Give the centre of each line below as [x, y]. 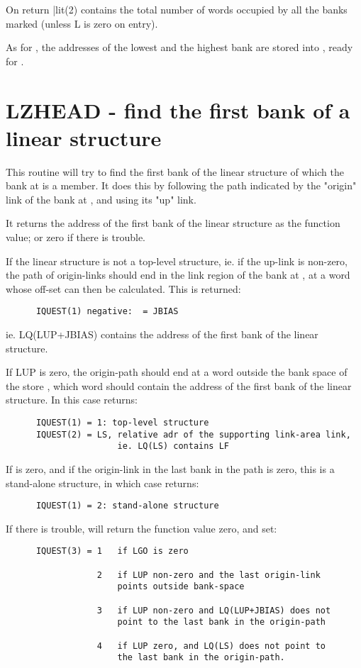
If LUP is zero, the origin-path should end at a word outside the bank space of [177, 372]
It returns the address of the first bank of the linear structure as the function [173, 223]
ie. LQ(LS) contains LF [173, 446]
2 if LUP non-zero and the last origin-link [209, 575]
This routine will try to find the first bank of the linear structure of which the [175, 171]
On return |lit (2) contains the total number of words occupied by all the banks [177, 9]
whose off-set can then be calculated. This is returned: [123, 288]
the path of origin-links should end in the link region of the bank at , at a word [178, 275]
